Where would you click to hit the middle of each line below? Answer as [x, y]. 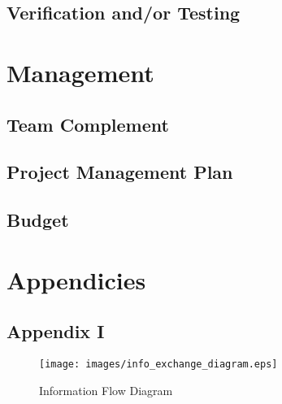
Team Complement [88, 124]
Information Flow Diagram [106, 390]
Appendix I [56, 331]
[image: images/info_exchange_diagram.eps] [158, 365]
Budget [38, 220]
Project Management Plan [120, 172]
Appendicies [76, 279]
